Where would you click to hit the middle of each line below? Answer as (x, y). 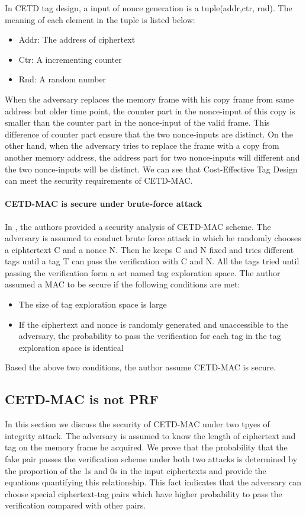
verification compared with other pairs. (75, 505)
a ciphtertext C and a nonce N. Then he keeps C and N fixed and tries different (149, 249)
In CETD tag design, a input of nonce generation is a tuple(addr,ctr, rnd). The (149, 8)
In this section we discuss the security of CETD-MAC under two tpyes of (137, 424)
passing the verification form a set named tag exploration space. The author (143, 272)
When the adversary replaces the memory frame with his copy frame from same (149, 99)
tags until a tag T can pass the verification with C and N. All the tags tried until (152, 261)
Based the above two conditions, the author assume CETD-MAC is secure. (141, 367)
